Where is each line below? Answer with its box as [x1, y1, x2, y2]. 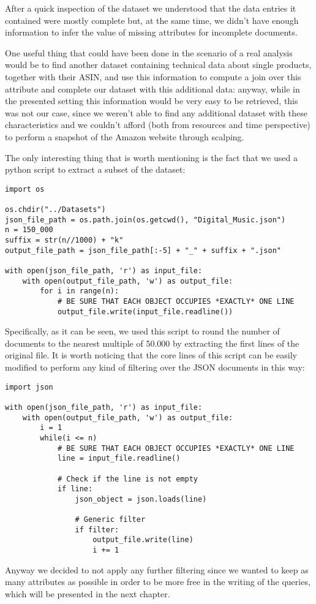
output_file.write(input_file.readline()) [57, 307, 233, 316]
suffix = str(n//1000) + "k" [5, 236, 124, 244]
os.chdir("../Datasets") [5, 205, 106, 214]
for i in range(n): [40, 287, 119, 296]
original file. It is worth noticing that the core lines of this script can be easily [5, 349, 297, 361]
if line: [57, 485, 93, 494]
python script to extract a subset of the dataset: [5, 163, 186, 176]
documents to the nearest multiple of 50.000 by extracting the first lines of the [5, 336, 299, 349]
